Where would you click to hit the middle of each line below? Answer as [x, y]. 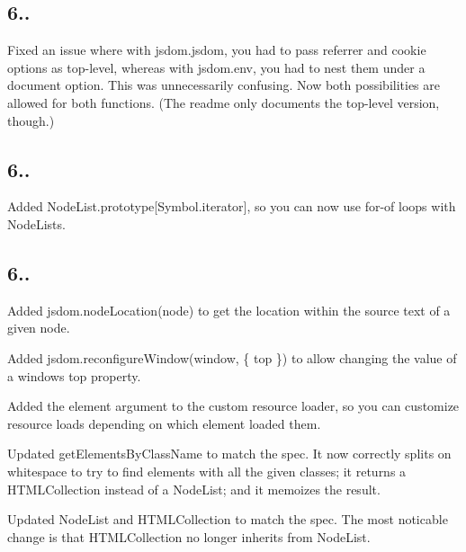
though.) [31, 120]
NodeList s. [36, 223]
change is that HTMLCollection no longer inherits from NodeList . [189, 536]
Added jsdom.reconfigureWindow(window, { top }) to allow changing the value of [232, 357]
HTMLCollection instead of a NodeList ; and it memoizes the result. [194, 489]
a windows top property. [74, 375]
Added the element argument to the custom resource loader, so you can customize [233, 406]
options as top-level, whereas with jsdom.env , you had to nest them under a [216, 67]
